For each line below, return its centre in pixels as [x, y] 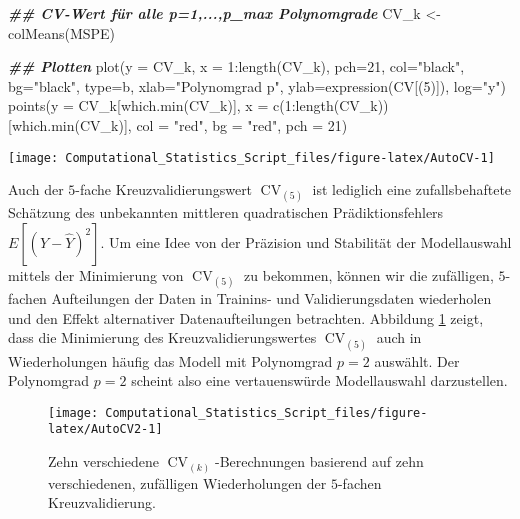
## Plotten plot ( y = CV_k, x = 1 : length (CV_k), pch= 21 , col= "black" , [236, 66]
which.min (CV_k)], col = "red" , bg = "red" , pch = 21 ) [179, 124]
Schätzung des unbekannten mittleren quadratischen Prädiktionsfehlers [226, 212]
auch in [399, 337]
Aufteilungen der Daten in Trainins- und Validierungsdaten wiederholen [271, 298]
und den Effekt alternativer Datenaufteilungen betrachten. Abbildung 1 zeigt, [246, 317]
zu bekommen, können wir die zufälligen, [369, 275]
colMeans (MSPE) [62, 32]
